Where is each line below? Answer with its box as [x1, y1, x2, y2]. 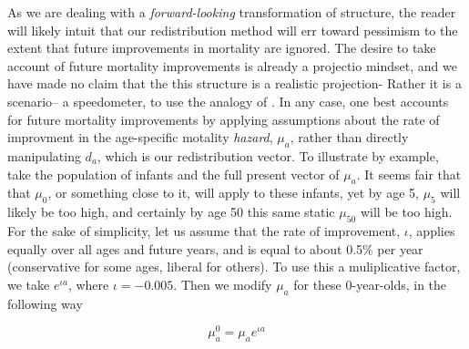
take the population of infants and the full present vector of [7, 164, 340, 183]
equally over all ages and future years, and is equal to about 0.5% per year [7, 239, 423, 258]
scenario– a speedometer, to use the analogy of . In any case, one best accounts [7, 91, 449, 110]
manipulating [7, 146, 81, 165]
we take [7, 274, 50, 293]
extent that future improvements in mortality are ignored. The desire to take [7, 38, 436, 57]
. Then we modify [173, 274, 272, 293]
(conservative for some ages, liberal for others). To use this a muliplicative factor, [7, 257, 461, 276]
